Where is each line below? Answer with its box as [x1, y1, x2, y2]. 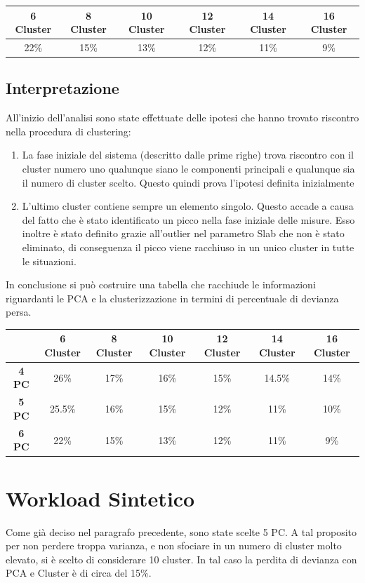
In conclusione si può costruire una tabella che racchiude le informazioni [6, 277, 316, 292]
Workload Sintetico [6, 483, 195, 512]
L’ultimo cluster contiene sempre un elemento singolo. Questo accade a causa [22, 199, 354, 213]
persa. [6, 304, 32, 319]
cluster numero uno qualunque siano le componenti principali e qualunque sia [22, 161, 355, 176]
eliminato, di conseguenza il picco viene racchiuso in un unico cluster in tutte [22, 239, 354, 254]
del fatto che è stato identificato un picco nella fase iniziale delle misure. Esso [22, 212, 355, 227]
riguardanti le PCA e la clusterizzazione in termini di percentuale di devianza [6, 290, 339, 305]
